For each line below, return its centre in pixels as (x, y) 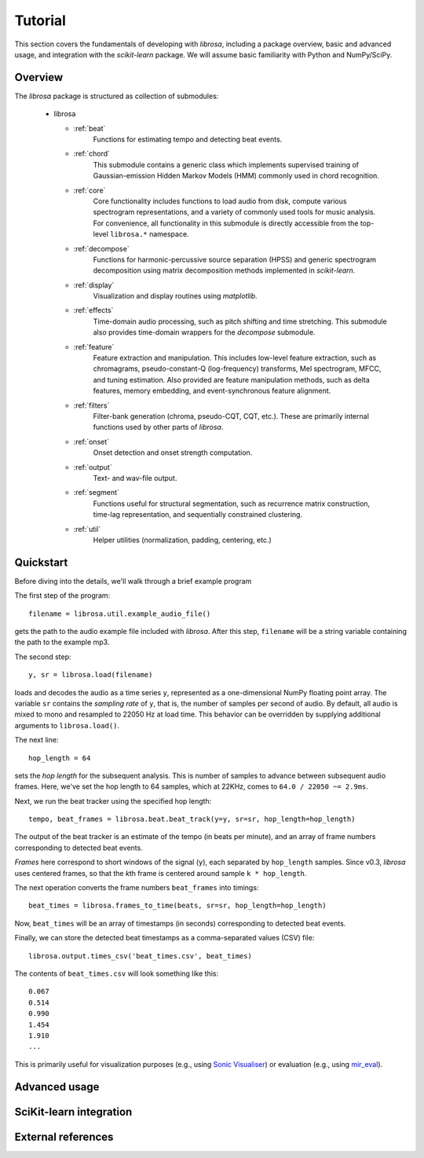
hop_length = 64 (60, 758)
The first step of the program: (62, 595)
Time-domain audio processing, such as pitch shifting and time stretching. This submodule (240, 321)
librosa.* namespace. (150, 234)
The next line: (37, 740)
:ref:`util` (87, 529)
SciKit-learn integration (73, 1112)
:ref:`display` (94, 285)
